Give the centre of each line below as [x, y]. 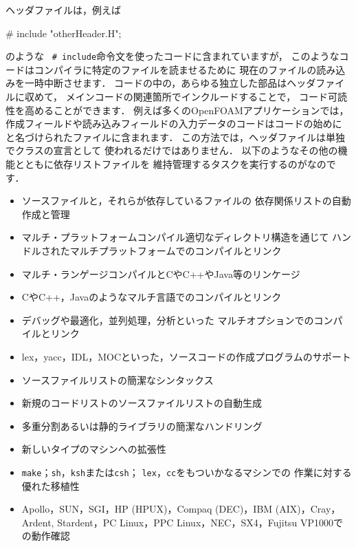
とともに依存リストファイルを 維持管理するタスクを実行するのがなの [170, 164]
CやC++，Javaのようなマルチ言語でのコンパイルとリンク [152, 297]
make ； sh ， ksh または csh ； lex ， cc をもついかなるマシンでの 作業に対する [187, 472]
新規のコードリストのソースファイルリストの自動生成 [142, 403]
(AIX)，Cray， [308, 509]
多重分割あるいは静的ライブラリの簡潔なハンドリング [142, 426]
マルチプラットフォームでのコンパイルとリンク [176, 250]
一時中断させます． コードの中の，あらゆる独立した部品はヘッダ [170, 83]
